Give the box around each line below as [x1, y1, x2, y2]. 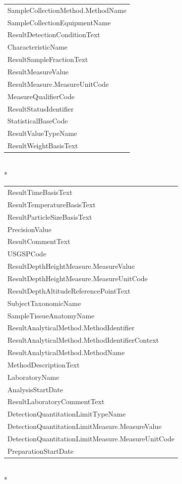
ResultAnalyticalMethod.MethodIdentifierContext [7, 335, 159, 345]
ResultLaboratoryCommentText [7, 396, 105, 407]
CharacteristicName [7, 42, 68, 52]
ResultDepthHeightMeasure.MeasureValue [7, 261, 135, 271]
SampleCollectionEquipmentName [7, 17, 111, 27]
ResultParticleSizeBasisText [7, 211, 92, 222]
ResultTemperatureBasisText [7, 199, 96, 209]
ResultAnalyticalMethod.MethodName [7, 347, 125, 358]
